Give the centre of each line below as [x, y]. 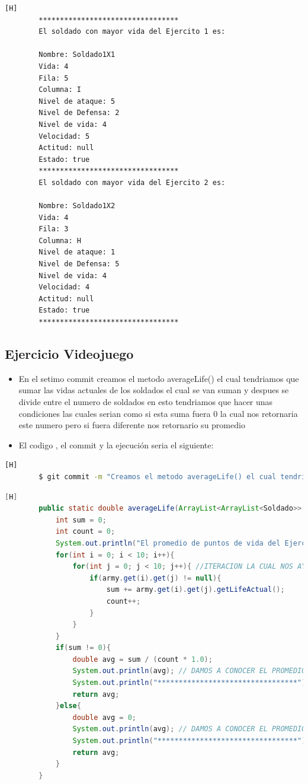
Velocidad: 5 [64, 136]
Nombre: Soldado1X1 [77, 55]
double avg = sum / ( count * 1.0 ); [142, 659]
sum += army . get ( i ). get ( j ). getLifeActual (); [195, 590]
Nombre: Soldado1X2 [77, 206]
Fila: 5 [54, 78]
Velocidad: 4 [64, 287]
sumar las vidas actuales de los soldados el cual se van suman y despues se [154, 390]
